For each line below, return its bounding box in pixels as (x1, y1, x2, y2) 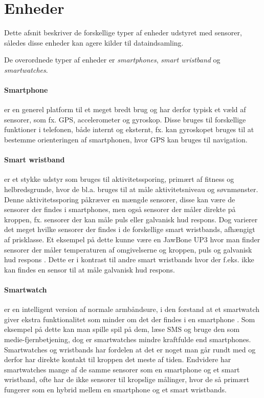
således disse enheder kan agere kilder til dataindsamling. (4, 37, 184, 48)
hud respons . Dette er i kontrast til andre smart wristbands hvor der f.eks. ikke (4, 254, 254, 265)
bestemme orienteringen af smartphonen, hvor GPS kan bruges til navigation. (4, 134, 248, 145)
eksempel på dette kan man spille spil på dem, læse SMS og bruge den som (4, 324, 240, 334)
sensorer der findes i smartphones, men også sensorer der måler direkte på (4, 204, 236, 215)
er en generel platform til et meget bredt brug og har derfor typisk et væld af (4, 104, 246, 115)
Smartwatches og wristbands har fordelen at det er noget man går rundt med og (4, 344, 256, 354)
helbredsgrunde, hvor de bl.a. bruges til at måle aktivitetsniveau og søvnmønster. (4, 184, 258, 195)
